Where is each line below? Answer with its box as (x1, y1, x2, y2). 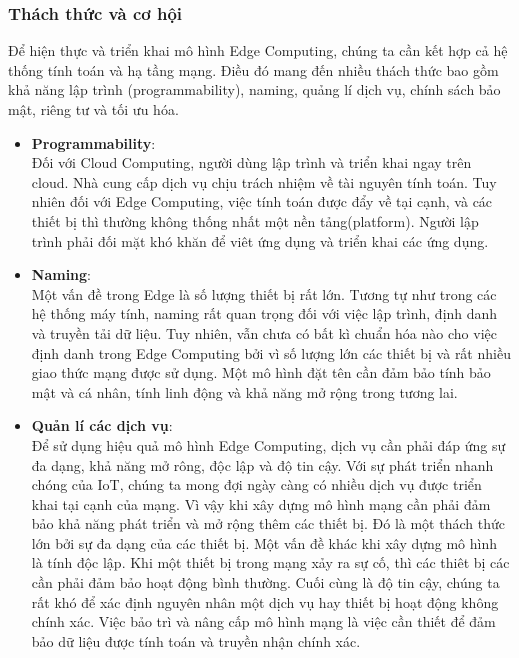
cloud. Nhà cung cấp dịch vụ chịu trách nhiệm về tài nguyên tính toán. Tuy (31, 171, 497, 192)
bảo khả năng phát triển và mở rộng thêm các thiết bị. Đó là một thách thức (31, 513, 505, 534)
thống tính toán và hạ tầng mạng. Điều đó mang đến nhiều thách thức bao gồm (8, 59, 499, 80)
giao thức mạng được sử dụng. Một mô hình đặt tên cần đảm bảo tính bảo (31, 362, 491, 383)
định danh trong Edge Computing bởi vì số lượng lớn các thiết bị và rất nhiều (31, 342, 511, 363)
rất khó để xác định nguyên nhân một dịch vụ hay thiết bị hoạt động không (31, 591, 499, 612)
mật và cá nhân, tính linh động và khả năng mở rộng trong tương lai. (31, 381, 458, 402)
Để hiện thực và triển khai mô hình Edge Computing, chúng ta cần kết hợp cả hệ (8, 40, 508, 61)
